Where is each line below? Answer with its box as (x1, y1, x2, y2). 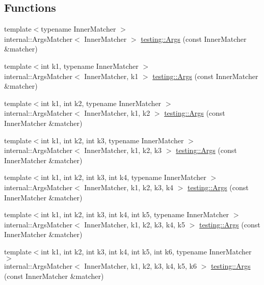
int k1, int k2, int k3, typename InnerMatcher (41, 135, 184, 145)
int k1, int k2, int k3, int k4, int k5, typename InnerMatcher (41, 209, 229, 220)
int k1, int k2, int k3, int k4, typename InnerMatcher (41, 172, 206, 183)
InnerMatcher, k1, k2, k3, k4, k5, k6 (84, 261, 197, 271)
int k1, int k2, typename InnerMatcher (41, 97, 162, 108)
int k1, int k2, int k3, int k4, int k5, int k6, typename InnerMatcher (41, 246, 252, 256)
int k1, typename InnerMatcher (41, 60, 139, 71)
